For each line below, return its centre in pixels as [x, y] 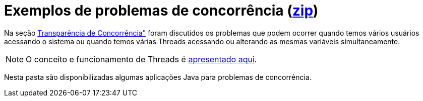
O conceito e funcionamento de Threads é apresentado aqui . [141, 59]
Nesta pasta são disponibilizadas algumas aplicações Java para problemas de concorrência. [158, 77]
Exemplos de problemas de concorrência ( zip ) [161, 11]
